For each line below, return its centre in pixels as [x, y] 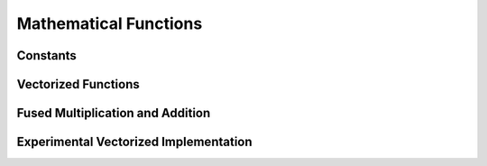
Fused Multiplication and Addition [114, 113]
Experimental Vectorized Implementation [134, 142]
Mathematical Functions [110, 23]
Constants [46, 55]
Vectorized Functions [78, 84]
